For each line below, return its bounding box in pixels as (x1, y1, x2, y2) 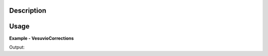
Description (9, 6, 47, 15)
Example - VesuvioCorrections (9, 35, 74, 41)
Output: (9, 44, 25, 50)
